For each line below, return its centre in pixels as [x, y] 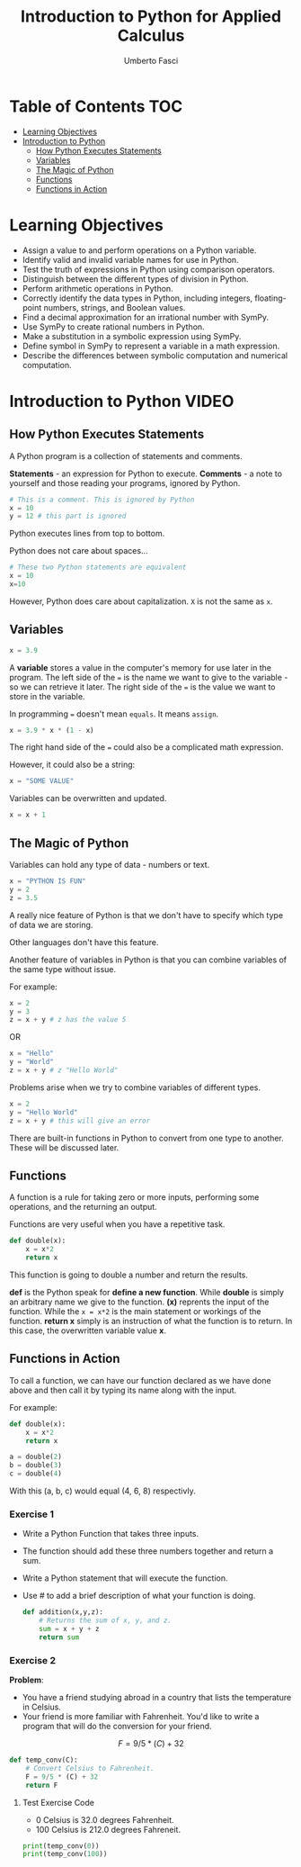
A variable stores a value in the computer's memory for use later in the [141, 667]
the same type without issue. [63, 969]
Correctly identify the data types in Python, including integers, [137, 298]
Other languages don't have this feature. [84, 942]
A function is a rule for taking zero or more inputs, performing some [134, 1197]
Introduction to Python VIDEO [122, 401]
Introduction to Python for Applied [151, 17]
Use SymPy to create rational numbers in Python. [113, 327]
